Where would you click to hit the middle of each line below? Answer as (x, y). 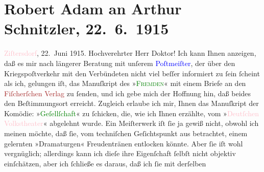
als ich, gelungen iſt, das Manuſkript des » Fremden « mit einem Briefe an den (125, 83)
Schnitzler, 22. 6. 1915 (87, 28)
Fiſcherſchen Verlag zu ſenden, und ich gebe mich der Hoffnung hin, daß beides (128, 93)
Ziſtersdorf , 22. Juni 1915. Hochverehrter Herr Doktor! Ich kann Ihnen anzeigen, (130, 53)
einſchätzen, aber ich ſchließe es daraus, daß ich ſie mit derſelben (105, 163)
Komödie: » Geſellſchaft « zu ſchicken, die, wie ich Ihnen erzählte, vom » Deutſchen (131, 113)
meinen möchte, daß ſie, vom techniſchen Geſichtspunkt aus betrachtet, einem (126, 133)
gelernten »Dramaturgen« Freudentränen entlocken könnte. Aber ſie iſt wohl (124, 143)
